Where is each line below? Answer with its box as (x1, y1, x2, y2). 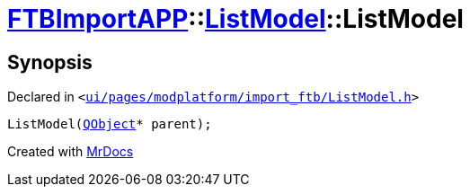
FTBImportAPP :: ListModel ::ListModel (7, 4, 464, 34)
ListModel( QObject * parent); (7, 117, 212, 132)
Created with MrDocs (7, 144, 134, 160)
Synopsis (7, 50, 93, 74)
